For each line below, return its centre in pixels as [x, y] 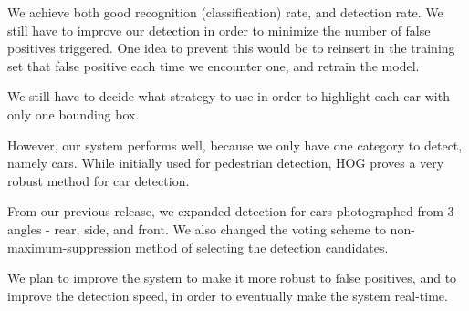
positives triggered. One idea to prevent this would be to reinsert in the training [231, 48]
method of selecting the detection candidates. [262, 247]
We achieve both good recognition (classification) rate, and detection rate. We [225, 12]
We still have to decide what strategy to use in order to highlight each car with [229, 96]
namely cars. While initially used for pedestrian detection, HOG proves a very [226, 163]
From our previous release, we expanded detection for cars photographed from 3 [231, 211]
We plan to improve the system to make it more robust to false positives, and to [232, 278]
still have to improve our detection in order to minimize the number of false [219, 30]
